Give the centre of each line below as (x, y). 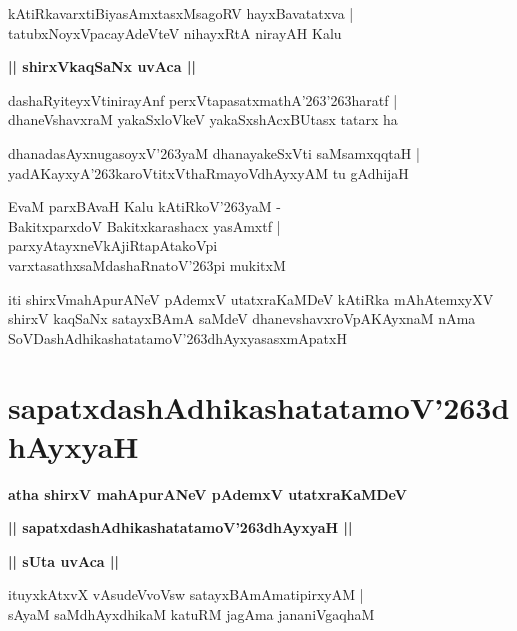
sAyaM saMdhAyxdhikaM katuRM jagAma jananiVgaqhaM (191, 614)
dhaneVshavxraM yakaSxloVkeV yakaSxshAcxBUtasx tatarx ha (203, 119)
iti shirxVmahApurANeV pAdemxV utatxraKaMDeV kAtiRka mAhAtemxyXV (251, 298)
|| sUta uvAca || (63, 560)
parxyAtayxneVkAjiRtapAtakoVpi (113, 245)
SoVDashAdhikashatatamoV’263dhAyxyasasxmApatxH (177, 337)
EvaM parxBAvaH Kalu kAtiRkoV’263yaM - (144, 206)
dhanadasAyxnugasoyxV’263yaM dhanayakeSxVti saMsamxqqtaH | (214, 152)
